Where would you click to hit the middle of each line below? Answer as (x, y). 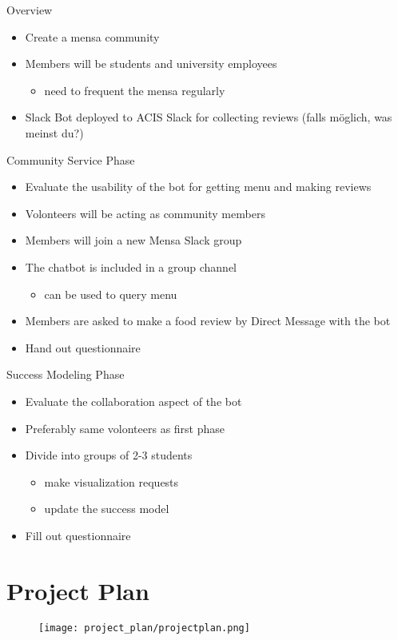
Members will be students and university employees (151, 64)
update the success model (107, 509)
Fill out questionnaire (78, 535)
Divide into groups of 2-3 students (109, 455)
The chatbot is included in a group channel (131, 266)
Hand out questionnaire (83, 347)
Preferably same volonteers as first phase (125, 428)
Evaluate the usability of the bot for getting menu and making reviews (198, 187)
